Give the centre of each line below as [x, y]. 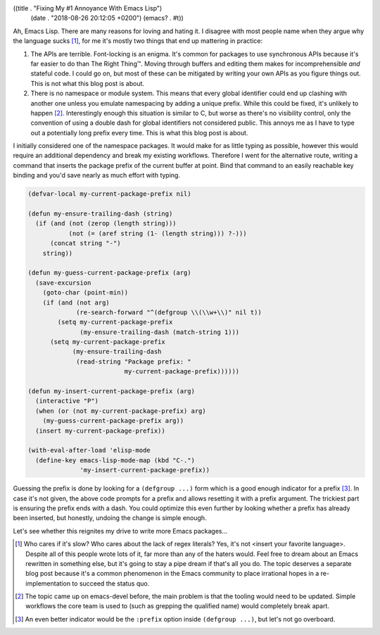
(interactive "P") [67, 401]
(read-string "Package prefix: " [134, 362]
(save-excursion [63, 283]
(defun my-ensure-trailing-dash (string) [100, 214]
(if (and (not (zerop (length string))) [106, 223]
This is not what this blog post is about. [87, 83]
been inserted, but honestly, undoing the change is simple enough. [110, 518]
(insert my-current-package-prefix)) [100, 431]
